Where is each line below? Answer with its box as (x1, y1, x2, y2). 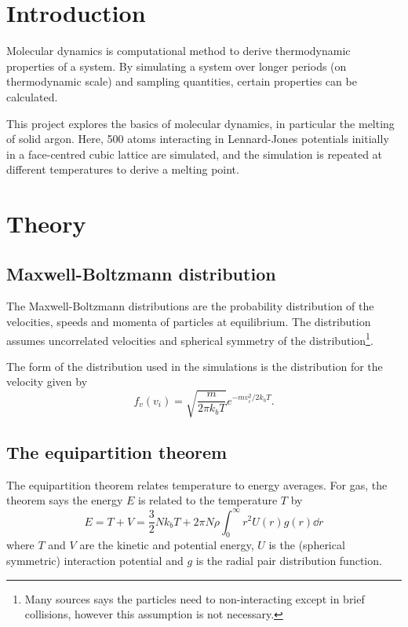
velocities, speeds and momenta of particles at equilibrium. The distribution (6, 313, 371, 330)
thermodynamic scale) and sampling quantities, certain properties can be (6, 73, 357, 90)
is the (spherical (268, 537, 345, 553)
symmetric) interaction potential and (6, 552, 184, 568)
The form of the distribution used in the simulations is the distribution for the (6, 357, 383, 374)
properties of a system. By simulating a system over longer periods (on (6, 57, 347, 74)
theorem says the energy (6, 492, 123, 508)
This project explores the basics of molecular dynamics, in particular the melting (6, 115, 395, 131)
